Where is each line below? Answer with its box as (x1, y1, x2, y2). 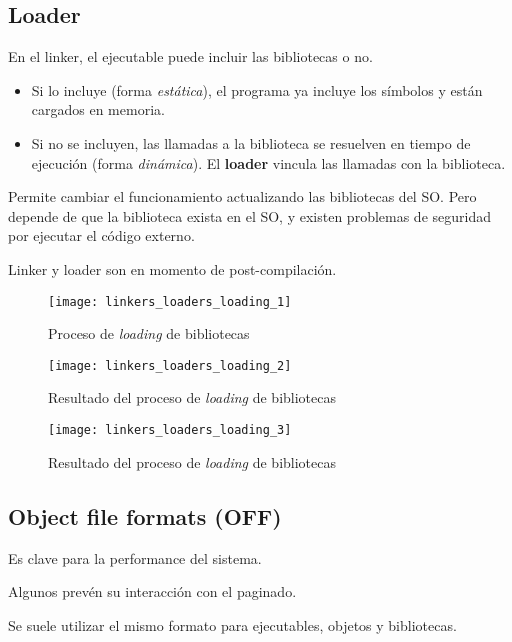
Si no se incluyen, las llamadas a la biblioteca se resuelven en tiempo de (31, 132, 471, 153)
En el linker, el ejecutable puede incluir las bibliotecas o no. (8, 46, 373, 67)
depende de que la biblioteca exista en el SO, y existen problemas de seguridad (8, 205, 491, 226)
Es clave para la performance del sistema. (8, 547, 262, 568)
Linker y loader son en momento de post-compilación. (8, 258, 337, 279)
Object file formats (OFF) (8, 500, 282, 531)
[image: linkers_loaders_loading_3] (48, 423, 292, 438)
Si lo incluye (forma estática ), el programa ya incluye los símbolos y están (31, 79, 483, 100)
